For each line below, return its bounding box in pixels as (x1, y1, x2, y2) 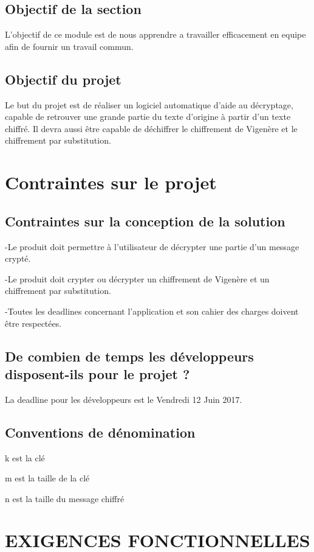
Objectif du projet (5, 69, 121, 88)
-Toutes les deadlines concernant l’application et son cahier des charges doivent (5, 304, 299, 317)
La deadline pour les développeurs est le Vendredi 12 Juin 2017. (5, 393, 242, 405)
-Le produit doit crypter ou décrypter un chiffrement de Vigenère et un (5, 272, 270, 285)
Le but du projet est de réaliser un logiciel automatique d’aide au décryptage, (5, 98, 293, 111)
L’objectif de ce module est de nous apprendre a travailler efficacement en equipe (5, 28, 306, 41)
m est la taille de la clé (5, 472, 90, 484)
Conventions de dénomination (5, 422, 196, 441)
